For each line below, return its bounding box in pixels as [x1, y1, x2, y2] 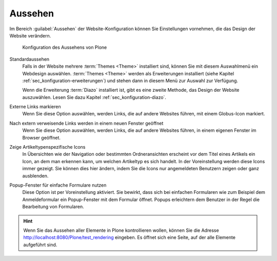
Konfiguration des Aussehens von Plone [22, 44, 107, 51]
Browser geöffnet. [22, 134, 61, 140]
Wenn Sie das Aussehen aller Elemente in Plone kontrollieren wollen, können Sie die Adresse [23, 227, 219, 233]
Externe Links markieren [9, 104, 61, 110]
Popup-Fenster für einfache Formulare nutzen [9, 182, 107, 188]
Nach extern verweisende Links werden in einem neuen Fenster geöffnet [9, 120, 164, 126]
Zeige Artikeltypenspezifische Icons [9, 144, 86, 150]
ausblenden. [22, 172, 49, 179]
